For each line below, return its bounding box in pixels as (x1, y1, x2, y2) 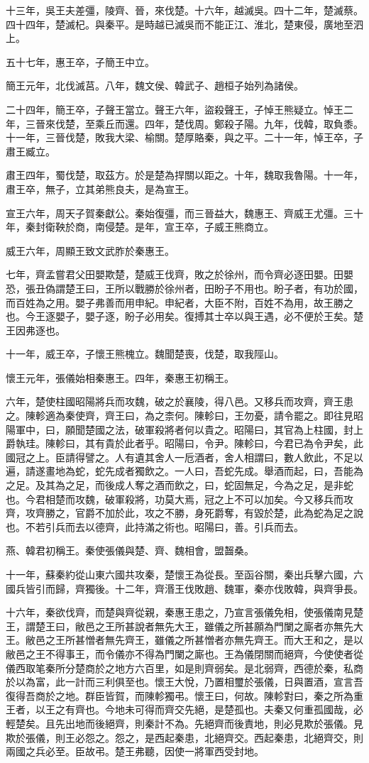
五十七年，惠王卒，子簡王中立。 (6, 54, 155, 69)
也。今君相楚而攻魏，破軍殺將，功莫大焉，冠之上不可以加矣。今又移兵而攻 (6, 491, 353, 506)
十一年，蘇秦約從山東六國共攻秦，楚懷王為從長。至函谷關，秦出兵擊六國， (6, 567, 353, 581)
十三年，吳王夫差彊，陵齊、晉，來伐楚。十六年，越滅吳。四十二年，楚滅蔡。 (6, 3, 363, 17)
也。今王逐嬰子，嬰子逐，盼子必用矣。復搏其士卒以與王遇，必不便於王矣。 (6, 309, 353, 324)
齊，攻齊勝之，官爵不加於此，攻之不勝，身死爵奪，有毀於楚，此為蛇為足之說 (6, 505, 363, 520)
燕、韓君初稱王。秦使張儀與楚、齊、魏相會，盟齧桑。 (6, 543, 254, 558)
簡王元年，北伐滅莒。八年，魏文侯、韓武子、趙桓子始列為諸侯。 (6, 78, 304, 93)
